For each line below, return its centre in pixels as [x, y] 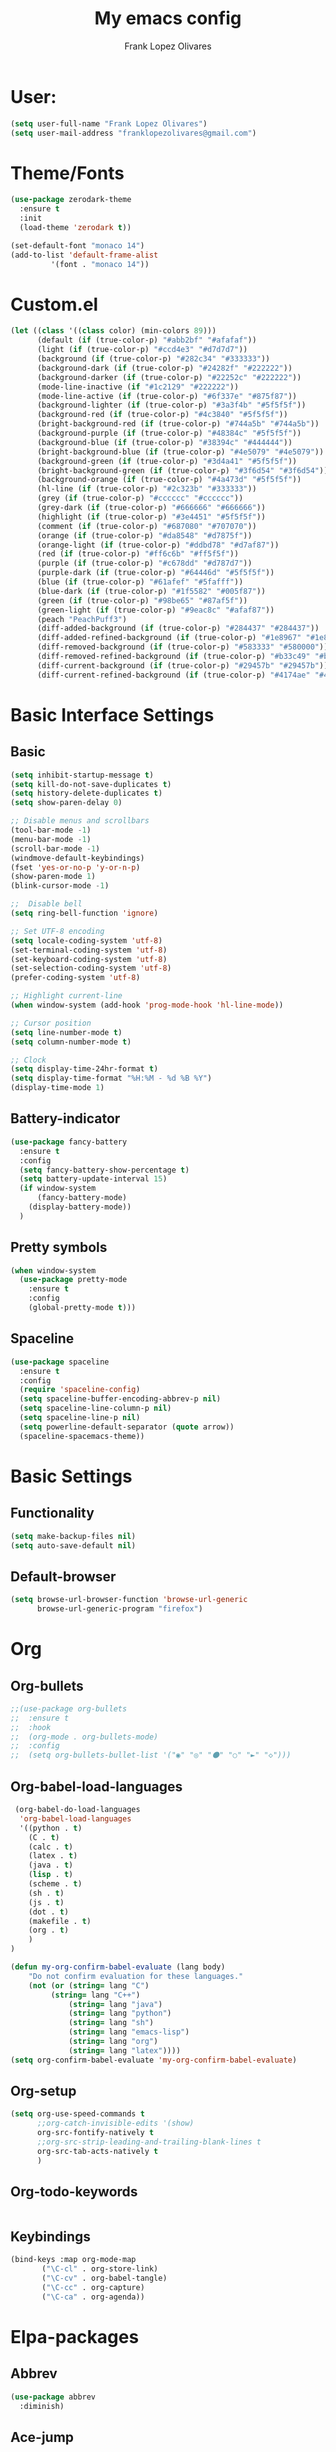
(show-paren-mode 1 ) [53, 877]
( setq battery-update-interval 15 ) [93, 1179]
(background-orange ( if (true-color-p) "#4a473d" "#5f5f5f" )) [169, 480]
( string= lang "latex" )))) [125, 2050]
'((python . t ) [51, 1828]
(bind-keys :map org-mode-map [73, 2260]
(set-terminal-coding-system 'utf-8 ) [89, 950]
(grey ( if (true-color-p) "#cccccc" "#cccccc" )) [140, 498]
